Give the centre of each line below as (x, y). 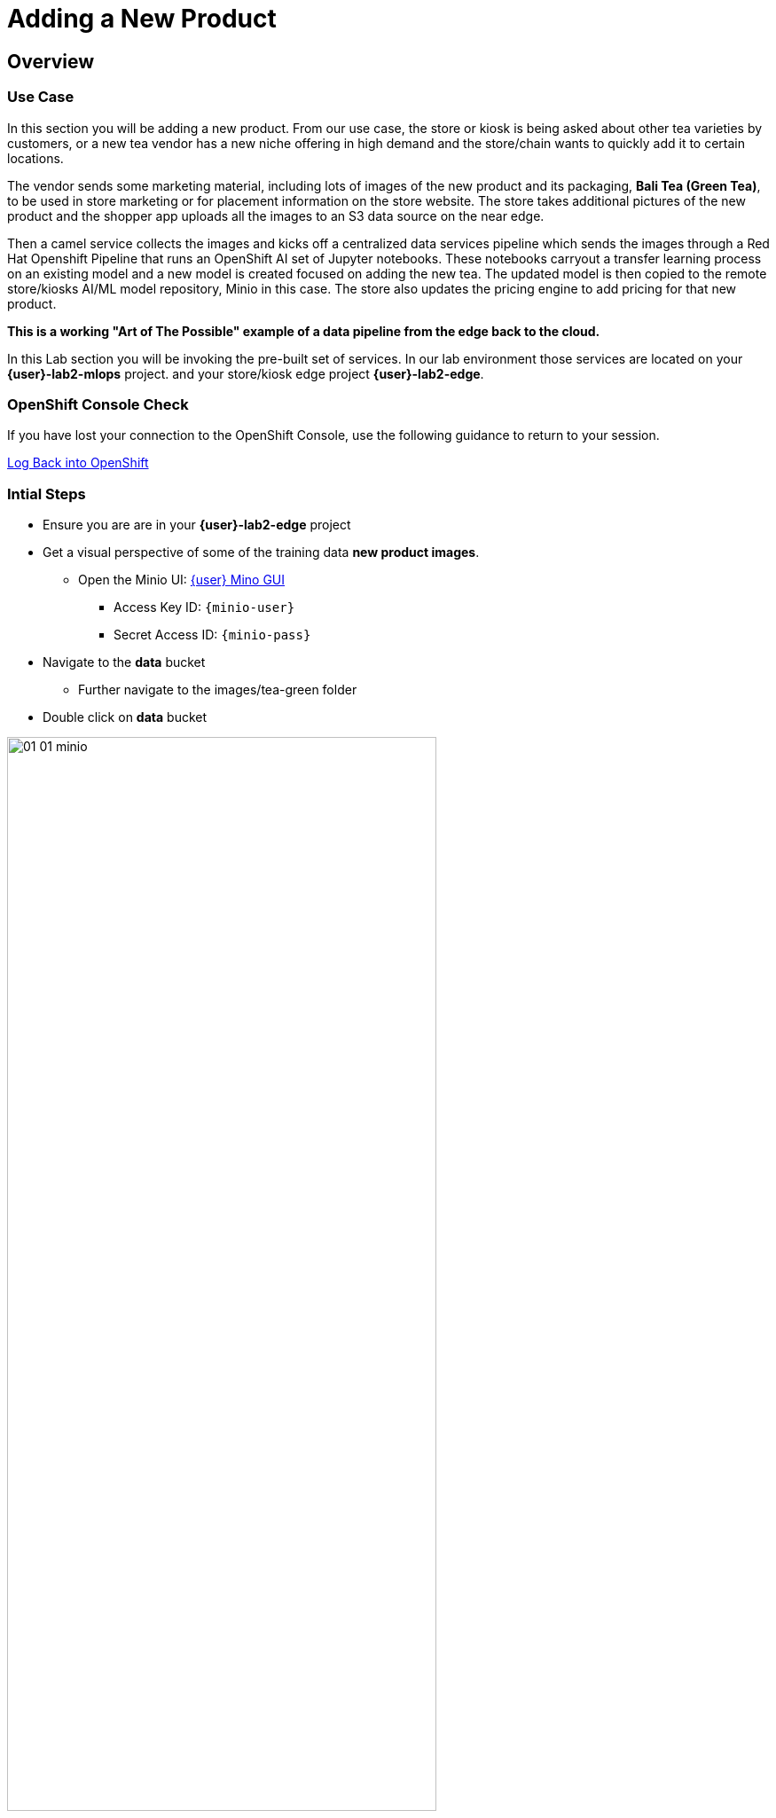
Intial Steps (47, 494)
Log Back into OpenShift (78, 463)
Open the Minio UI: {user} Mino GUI (182, 580)
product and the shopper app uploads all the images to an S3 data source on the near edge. (276, 215)
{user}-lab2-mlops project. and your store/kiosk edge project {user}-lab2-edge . (246, 373)
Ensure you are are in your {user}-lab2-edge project (197, 525)
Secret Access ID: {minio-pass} (212, 635)
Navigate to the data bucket (124, 662)
